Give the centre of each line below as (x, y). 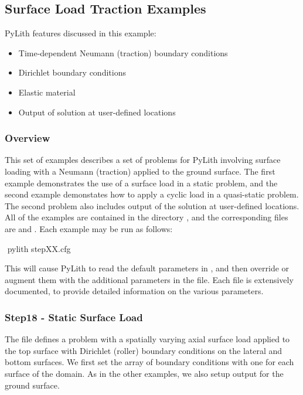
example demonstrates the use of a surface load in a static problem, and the (141, 183)
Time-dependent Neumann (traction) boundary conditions (123, 52)
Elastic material (47, 92)
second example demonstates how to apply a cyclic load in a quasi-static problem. (152, 194)
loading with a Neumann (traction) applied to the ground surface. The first (140, 171)
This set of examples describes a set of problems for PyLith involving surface (143, 160)
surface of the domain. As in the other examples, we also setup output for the (144, 373)
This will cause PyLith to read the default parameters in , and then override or (147, 268)
